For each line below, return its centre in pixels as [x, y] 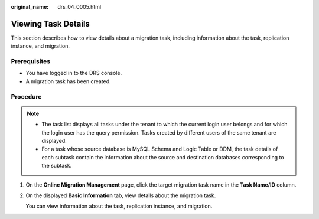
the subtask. [57, 166]
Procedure [26, 96]
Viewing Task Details [50, 24]
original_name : [30, 7]
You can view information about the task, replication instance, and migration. [119, 206]
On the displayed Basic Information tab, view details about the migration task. [121, 195]
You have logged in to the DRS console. [74, 73]
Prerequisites [30, 61]
